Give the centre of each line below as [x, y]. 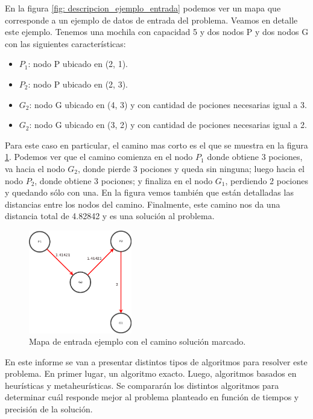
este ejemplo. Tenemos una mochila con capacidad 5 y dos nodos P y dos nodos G [157, 32]
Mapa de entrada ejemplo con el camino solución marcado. [138, 341]
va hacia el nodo [35, 168]
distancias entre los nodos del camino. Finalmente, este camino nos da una [143, 204]
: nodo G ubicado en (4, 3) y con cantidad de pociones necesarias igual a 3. [168, 104]
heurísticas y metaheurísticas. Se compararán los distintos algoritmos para [142, 385]
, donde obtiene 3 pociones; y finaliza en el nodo [124, 180]
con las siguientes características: [65, 43]
